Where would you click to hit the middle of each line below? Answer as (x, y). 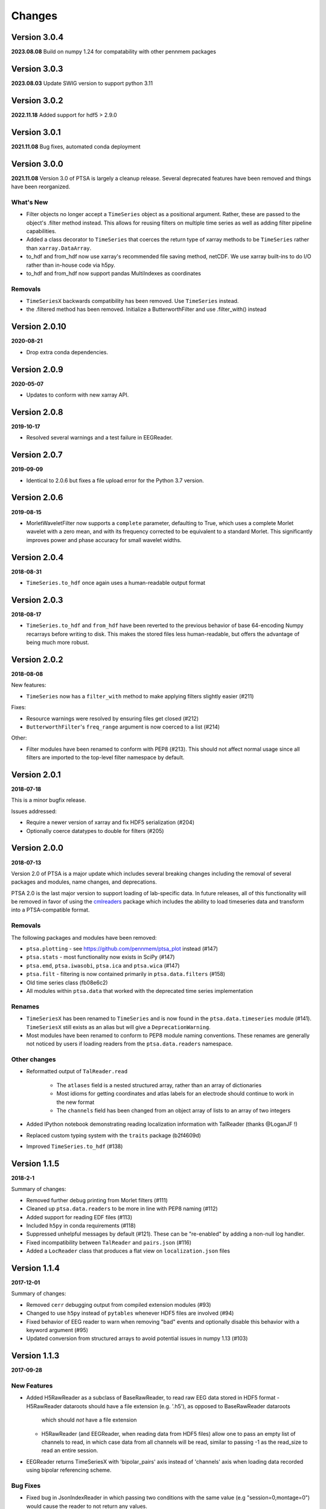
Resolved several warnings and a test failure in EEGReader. (100, 438)
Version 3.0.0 (37, 164)
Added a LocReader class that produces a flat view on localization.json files (128, 1251)
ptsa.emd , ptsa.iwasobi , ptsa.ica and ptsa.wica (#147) (103, 965)
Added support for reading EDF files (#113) (79, 1217)
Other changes (34, 1059)
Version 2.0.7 (37, 455)
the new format (75, 1102)
